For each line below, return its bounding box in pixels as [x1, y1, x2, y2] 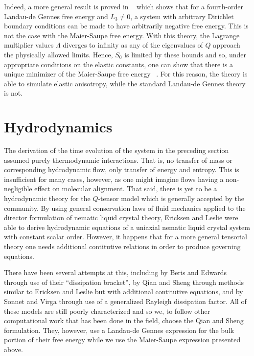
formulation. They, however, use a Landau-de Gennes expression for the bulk [4, 325, 234, 335]
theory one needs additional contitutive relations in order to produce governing [4, 241, 241, 251]
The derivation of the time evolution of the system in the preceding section [4, 145, 229, 155]
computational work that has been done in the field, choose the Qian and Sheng [4, 315, 244, 326]
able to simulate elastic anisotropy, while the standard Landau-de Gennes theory [4, 78, 246, 88]
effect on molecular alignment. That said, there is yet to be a [34, 183, 217, 194]
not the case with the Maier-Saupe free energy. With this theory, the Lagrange [4, 30, 240, 40]
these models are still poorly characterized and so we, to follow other [4, 305, 210, 316]
